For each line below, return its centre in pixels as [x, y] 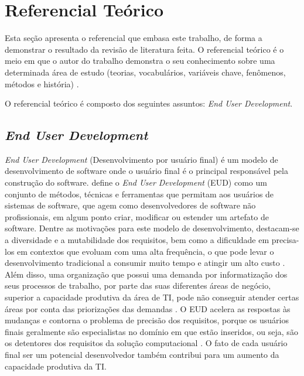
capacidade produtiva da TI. [56, 366]
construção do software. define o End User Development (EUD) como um [136, 182]
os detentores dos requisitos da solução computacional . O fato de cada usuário [146, 343]
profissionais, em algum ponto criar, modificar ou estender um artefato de [137, 216]
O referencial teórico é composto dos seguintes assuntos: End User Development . [149, 103]
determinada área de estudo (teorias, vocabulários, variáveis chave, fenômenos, [145, 72]
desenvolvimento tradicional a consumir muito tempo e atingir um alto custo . [145, 263]
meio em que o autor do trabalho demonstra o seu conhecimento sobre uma [140, 61]
